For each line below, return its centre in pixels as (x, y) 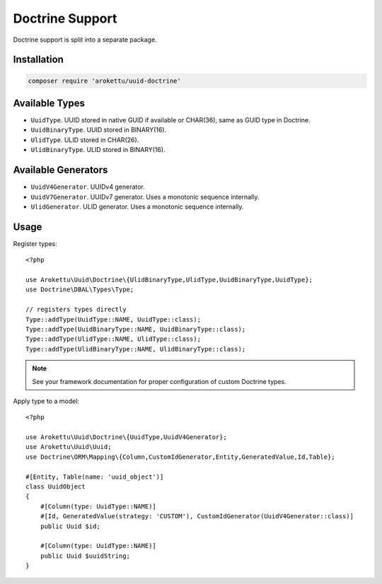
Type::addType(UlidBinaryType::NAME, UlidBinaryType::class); (136, 349)
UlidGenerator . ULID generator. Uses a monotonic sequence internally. (137, 206)
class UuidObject (56, 487)
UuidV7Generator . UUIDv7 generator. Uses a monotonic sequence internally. (145, 197)
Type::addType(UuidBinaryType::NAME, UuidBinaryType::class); (136, 329)
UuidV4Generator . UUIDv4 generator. (88, 187)
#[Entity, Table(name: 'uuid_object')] (95, 477)
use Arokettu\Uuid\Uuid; (69, 447)
